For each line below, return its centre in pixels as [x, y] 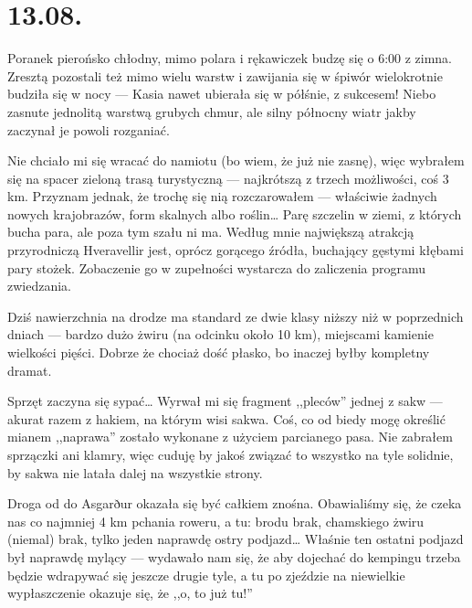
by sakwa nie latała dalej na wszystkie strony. [135, 472]
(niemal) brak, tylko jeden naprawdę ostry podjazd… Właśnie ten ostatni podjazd [236, 539]
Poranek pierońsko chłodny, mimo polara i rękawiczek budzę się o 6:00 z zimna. [230, 58]
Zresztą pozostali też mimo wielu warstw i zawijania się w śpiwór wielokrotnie [225, 75]
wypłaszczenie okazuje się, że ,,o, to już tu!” [130, 593]
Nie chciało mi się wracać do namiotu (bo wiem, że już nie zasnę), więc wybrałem [236, 160]
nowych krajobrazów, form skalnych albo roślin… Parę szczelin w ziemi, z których [235, 213]
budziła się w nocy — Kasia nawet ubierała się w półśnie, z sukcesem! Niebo [222, 94]
